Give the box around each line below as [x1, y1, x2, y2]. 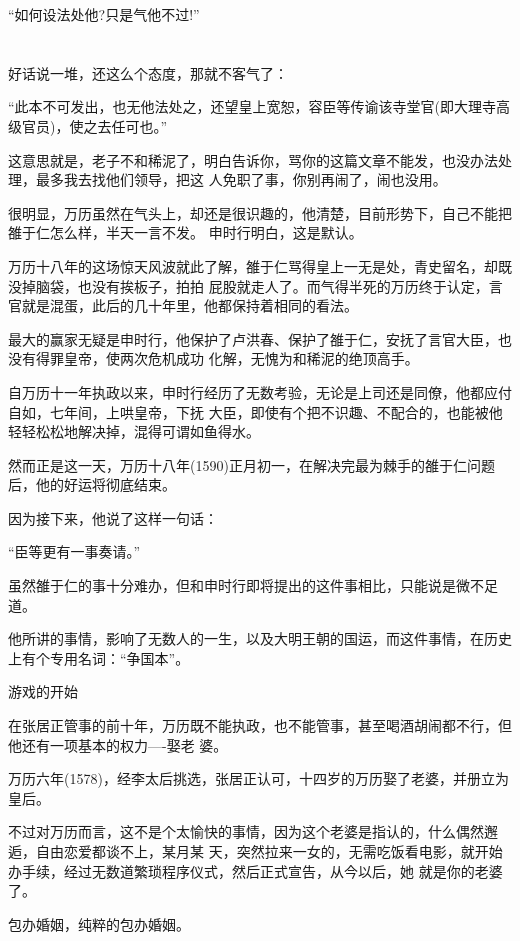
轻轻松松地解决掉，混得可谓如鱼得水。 [8, 421, 260, 442]
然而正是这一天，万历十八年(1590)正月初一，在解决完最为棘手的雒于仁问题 [8, 454, 495, 475]
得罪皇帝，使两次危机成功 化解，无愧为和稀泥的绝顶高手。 [35, 348, 419, 369]
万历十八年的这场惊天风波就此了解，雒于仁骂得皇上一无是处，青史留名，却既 [8, 255, 512, 276]
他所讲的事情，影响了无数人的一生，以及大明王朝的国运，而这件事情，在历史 [8, 628, 512, 649]
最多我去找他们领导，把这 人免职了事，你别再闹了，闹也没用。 [35, 169, 447, 190]
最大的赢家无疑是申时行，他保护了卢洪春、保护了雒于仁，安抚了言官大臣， [8, 328, 498, 349]
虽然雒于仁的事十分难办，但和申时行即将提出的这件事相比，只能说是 [8, 575, 456, 596]
